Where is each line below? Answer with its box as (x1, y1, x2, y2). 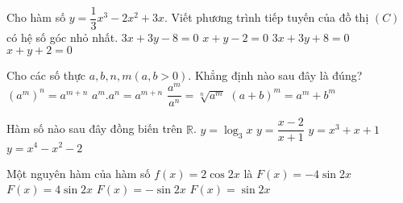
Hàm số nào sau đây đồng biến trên (6, 120, 183, 137)
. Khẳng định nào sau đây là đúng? (188, 66, 363, 83)
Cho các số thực (6, 66, 86, 83)
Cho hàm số (6, 9, 66, 26)
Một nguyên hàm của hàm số (6, 164, 151, 181)
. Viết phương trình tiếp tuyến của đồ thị (164, 9, 369, 26)
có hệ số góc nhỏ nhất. (6, 29, 118, 46)
